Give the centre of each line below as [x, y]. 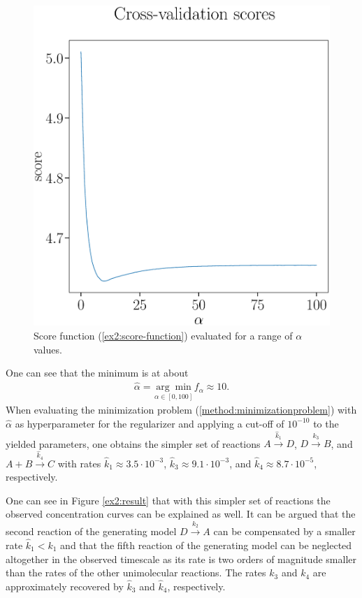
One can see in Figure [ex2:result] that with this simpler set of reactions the [168, 500]
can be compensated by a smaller [284, 531]
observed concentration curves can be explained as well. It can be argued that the [181, 514]
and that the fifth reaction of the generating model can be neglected [206, 545]
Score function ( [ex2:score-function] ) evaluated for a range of [163, 336]
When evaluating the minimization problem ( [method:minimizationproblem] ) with [181, 410]
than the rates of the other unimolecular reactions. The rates [136, 573]
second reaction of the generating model [91, 531]
